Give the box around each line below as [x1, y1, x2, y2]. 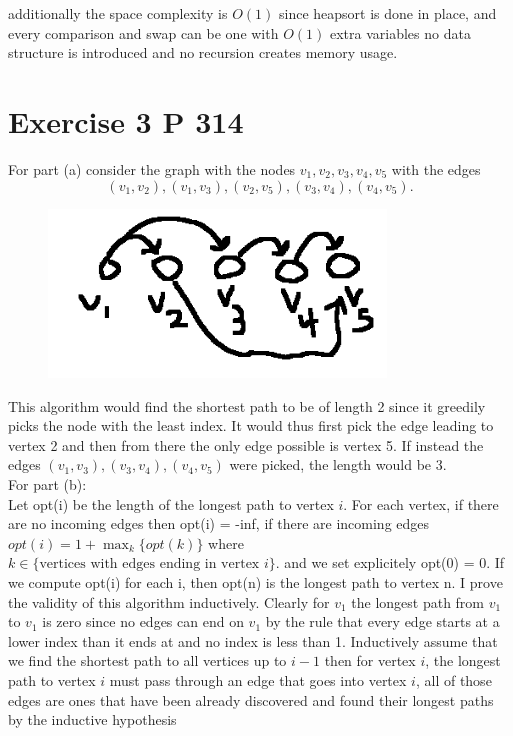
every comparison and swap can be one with [8, 22, 279, 43]
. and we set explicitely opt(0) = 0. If [275, 552, 505, 573]
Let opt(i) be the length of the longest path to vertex [8, 493, 334, 514]
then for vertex [324, 650, 416, 671]
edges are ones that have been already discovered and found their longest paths [8, 689, 494, 710]
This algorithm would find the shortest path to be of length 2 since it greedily [8, 395, 486, 416]
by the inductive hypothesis [8, 709, 177, 730]
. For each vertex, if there [343, 493, 499, 514]
